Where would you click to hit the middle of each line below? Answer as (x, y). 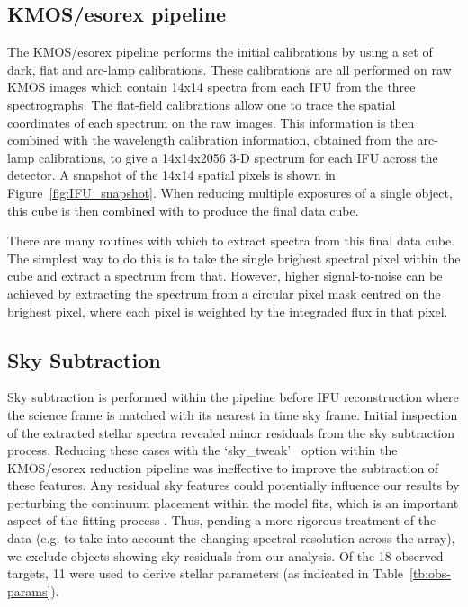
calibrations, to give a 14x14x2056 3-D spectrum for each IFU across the (238, 157)
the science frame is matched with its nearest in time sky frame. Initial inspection (233, 414)
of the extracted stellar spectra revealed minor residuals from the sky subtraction (231, 432)
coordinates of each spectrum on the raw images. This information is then (211, 122)
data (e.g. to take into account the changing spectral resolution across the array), (231, 538)
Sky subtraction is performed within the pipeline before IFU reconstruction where (233, 397)
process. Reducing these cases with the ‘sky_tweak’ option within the (202, 450)
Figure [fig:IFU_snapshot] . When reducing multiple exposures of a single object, (230, 192)
